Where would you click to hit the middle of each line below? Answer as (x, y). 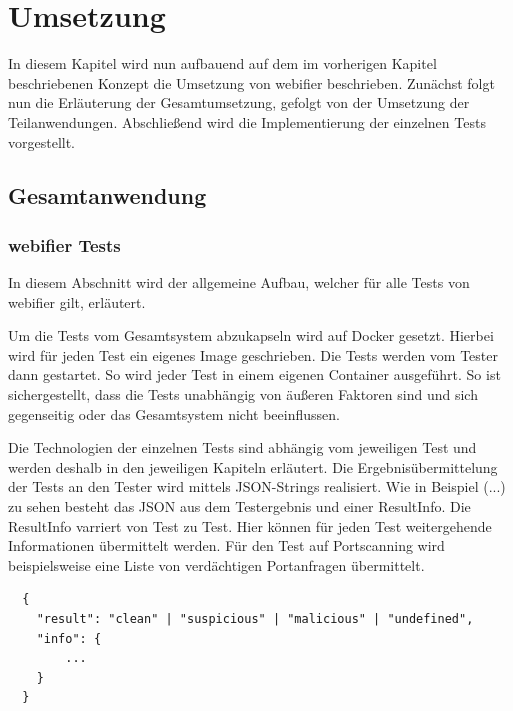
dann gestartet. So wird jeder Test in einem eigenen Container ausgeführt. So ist (254, 374)
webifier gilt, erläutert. (77, 301)
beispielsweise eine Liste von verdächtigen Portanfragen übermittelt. (216, 564)
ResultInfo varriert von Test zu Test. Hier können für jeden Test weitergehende (250, 525)
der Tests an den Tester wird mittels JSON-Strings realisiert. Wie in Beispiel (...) (257, 486)
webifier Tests (64, 244)
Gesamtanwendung (107, 195)
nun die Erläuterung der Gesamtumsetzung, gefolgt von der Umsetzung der (239, 102)
